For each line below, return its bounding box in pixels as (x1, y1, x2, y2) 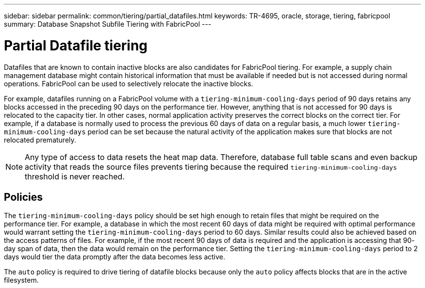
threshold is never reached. (25, 171, 125, 181)
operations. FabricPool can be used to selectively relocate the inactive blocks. (4, 79, 253, 88)
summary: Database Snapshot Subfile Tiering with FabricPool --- (4, 20, 212, 28)
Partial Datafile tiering (4, 37, 148, 54)
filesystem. (4, 276, 39, 285)
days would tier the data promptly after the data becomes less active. (4, 253, 226, 261)
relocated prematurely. (4, 135, 76, 144)
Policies (4, 191, 43, 203)
